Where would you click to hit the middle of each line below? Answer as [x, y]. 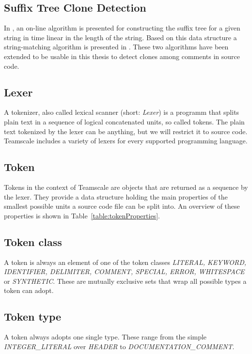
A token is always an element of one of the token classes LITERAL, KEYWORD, [125, 262]
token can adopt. [29, 290]
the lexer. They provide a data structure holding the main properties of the [116, 196]
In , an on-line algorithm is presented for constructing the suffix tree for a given [122, 28]
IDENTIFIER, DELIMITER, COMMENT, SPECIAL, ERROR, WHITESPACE [124, 271]
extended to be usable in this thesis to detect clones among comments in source [122, 56]
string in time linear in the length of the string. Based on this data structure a [120, 37]
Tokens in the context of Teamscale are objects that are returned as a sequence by [126, 187]
